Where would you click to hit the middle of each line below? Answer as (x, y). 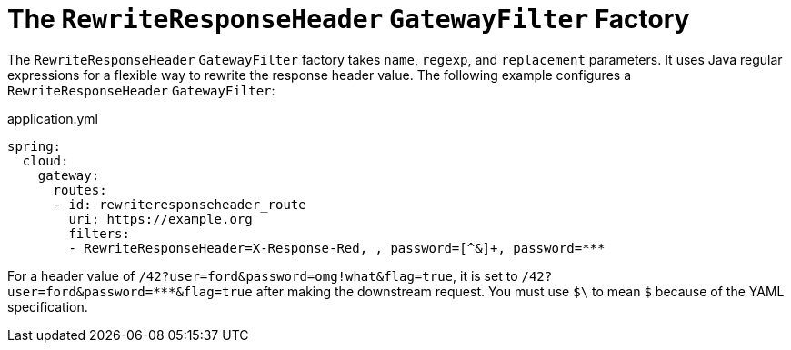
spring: (35, 146)
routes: (80, 190)
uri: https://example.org (160, 219)
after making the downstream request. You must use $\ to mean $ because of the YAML (520, 291)
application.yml (53, 118)
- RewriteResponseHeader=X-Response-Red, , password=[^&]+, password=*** (337, 248)
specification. (48, 306)
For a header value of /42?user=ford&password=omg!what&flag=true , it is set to (263, 275)
